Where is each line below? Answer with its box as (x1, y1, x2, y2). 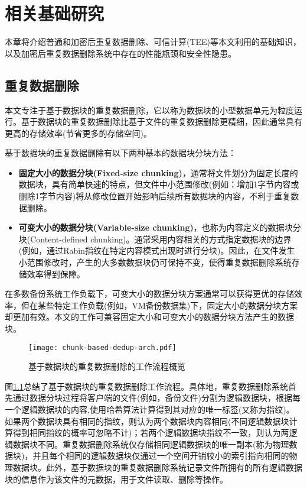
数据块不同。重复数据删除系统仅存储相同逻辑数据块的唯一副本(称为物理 (12, 438, 289, 450)
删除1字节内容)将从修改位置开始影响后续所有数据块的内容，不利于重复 (18, 190, 291, 202)
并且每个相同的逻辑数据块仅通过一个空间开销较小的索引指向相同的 (32, 449, 289, 462)
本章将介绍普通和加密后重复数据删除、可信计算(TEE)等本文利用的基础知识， (5, 35, 302, 48)
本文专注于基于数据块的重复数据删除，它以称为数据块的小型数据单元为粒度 (5, 103, 294, 116)
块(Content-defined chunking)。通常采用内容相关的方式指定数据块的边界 (18, 232, 292, 245)
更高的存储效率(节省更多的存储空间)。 (5, 127, 152, 139)
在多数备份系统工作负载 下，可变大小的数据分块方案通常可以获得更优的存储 (5, 287, 294, 300)
